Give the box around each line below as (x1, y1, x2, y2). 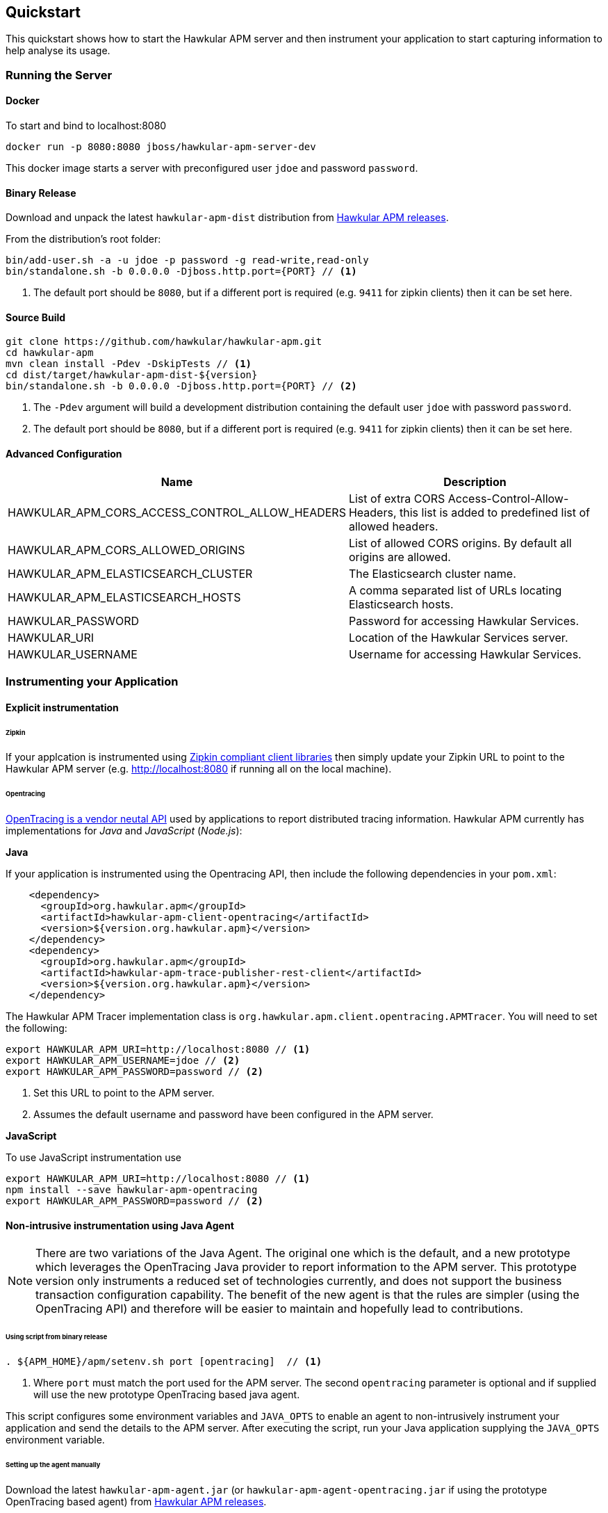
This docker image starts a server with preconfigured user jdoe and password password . (6, 162, 418, 175)
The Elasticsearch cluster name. (348, 566, 516, 581)
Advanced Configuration (6, 448, 122, 460)
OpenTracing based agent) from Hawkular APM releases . (6, 1495, 267, 1507)
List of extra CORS (348, 491, 445, 505)
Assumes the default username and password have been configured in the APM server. (33, 1108, 434, 1121)
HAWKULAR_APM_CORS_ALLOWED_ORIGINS (8, 542, 245, 557)
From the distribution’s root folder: (6, 233, 161, 245)
